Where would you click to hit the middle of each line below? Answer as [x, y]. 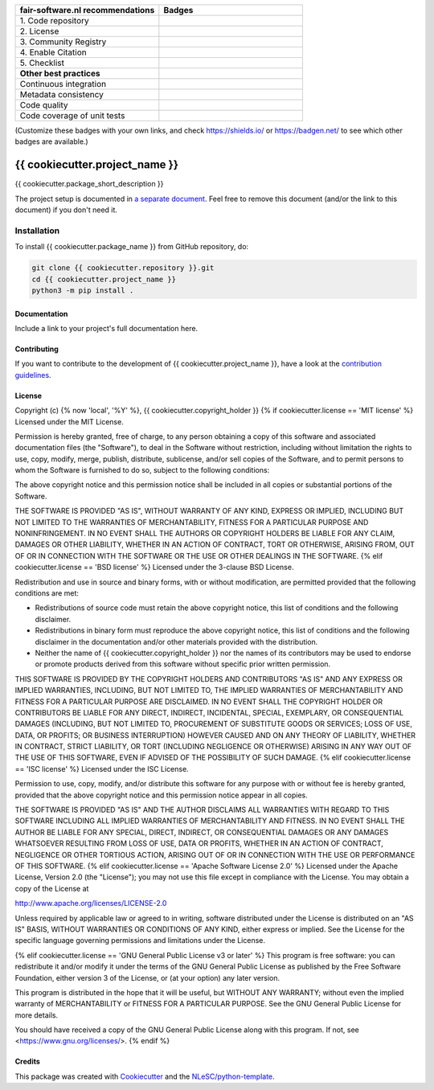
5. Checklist [42, 63]
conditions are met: [47, 593]
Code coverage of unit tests [72, 115]
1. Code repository [54, 20]
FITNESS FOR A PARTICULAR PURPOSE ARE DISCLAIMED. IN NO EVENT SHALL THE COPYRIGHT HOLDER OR [199, 701]
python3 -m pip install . [83, 290]
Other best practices [60, 74]
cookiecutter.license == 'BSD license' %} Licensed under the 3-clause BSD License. [154, 568]
